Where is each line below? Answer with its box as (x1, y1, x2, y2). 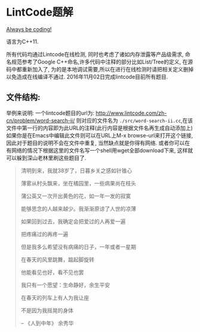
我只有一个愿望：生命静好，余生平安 (20, 281, 110, 288)
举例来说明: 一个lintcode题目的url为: (6, 109, 94, 117)
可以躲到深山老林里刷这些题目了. (6, 154, 87, 162)
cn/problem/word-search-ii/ (6, 117, 75, 124)
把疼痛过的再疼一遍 (20, 230, 69, 237)
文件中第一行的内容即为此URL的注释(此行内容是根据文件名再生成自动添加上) (6, 124, 193, 132)
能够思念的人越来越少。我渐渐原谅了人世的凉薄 (20, 205, 136, 212)
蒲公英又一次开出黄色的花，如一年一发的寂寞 (20, 192, 131, 199)
